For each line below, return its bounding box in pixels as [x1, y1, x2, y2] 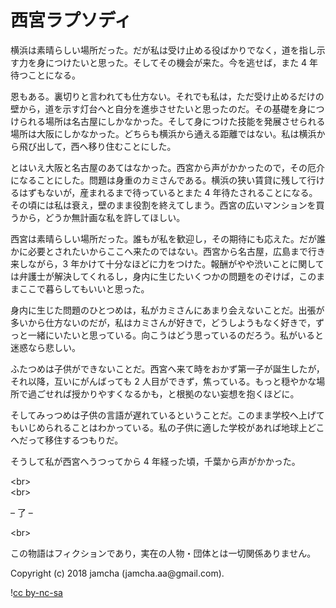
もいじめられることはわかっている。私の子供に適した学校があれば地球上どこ [10, 421, 325, 433]
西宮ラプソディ [10, 9, 133, 32]
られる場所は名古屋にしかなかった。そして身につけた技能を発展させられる [18, 115, 326, 127]
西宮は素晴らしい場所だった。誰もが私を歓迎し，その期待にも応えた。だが [10, 232, 317, 245]
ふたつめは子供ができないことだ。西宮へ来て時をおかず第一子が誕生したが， [10, 362, 325, 375]
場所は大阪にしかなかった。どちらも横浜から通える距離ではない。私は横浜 [10, 127, 317, 140]
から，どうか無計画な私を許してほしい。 [18, 211, 186, 223]
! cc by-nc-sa [10, 586, 63, 598]
